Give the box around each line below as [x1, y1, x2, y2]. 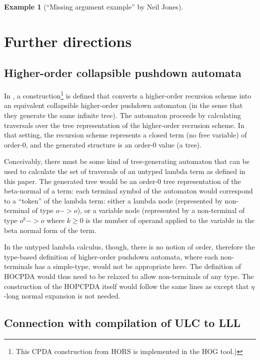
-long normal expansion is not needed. [4, 290, 120, 301]
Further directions [4, 30, 132, 51]
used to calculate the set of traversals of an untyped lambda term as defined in [4, 165, 245, 176]
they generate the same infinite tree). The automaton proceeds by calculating [4, 110, 241, 120]
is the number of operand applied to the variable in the [85, 214, 255, 225]
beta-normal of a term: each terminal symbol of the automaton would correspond [4, 185, 253, 196]
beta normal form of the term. [4, 224, 96, 235]
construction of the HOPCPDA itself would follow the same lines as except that [4, 280, 249, 291]
